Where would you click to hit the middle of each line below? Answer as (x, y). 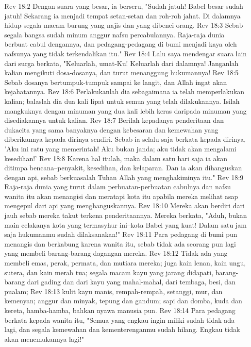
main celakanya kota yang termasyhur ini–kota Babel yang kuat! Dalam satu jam (125, 224)
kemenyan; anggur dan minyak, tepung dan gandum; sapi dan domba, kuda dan (123, 301)
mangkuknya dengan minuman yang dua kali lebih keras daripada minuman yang (125, 110)
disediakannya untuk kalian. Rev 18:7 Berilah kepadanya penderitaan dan (114, 120)
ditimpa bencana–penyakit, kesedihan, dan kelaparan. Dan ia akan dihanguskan (123, 168)
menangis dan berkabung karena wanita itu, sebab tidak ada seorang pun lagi (120, 243)
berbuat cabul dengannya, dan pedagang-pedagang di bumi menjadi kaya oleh (121, 44)
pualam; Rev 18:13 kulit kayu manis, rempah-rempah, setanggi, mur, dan (114, 291)
